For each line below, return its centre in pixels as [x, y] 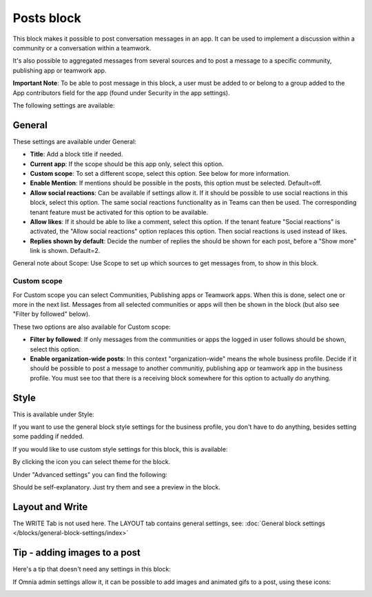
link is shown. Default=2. [65, 251]
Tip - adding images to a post [77, 553]
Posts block [47, 18]
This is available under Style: [53, 414]
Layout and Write [50, 507]
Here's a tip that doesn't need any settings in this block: [92, 569]
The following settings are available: [64, 105]
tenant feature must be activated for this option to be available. [119, 212]
